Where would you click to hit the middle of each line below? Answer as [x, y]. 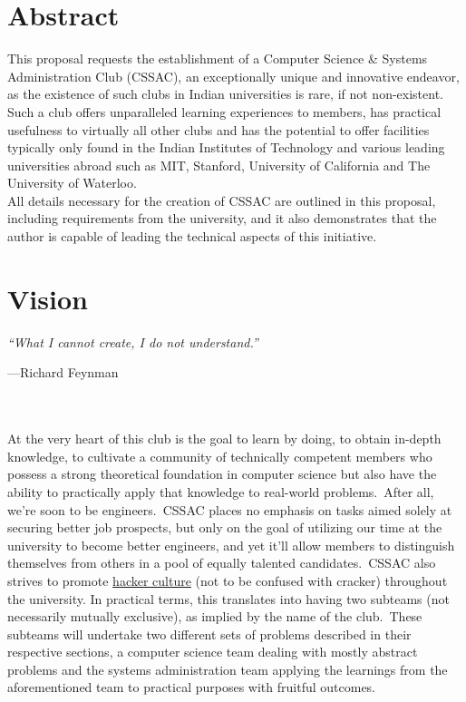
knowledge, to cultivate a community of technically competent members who [220, 456]
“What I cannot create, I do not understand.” [133, 341]
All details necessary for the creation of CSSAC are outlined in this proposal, [222, 200]
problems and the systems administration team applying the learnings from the [228, 669]
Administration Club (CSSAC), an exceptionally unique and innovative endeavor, [233, 76]
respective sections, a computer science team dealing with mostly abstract [213, 652]
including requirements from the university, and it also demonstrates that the [222, 218]
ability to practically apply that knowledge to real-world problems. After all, [221, 491]
